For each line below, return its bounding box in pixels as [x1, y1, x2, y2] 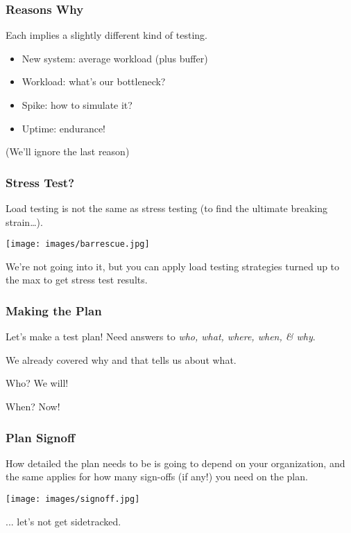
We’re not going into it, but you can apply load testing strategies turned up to [6, 259, 340, 273]
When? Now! [6, 399, 60, 414]
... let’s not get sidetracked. [6, 514, 121, 528]
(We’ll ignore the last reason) [6, 144, 130, 159]
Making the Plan [6, 302, 102, 319]
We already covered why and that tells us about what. [6, 352, 237, 367]
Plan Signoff [6, 428, 75, 446]
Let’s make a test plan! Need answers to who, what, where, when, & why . [6, 329, 316, 344]
